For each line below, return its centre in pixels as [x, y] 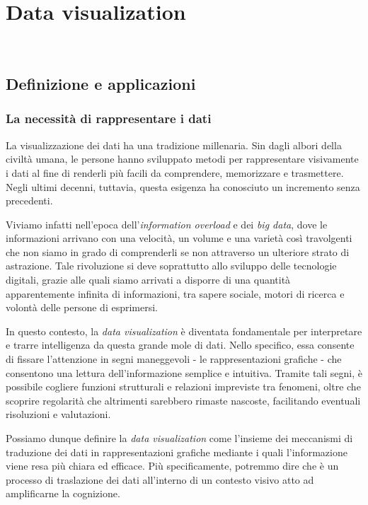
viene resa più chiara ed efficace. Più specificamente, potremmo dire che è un [172, 466]
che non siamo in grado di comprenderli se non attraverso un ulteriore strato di [178, 251]
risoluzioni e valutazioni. [58, 414]
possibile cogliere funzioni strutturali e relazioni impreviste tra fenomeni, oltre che [183, 387]
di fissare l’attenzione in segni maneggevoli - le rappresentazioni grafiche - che [174, 359]
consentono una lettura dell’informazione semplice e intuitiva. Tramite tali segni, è [184, 372]
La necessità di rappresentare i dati [109, 118]
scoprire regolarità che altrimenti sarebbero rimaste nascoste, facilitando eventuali [183, 400]
